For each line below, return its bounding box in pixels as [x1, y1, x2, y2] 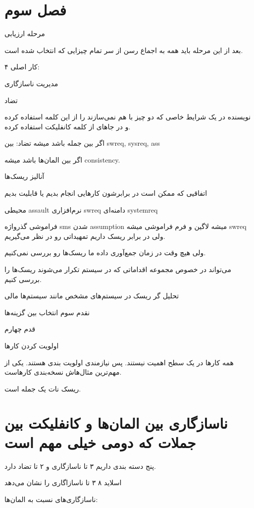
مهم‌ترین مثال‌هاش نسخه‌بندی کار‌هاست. [4, 367, 122, 377]
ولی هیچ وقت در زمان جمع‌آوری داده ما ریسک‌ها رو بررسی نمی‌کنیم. [4, 247, 206, 258]
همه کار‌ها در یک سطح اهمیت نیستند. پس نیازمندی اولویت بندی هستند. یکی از [4, 357, 234, 367]
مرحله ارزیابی [4, 28, 45, 39]
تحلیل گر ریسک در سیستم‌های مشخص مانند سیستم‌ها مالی [4, 290, 179, 301]
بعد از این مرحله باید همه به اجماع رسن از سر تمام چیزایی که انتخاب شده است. [4, 45, 243, 55]
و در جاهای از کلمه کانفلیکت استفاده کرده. [4, 121, 131, 131]
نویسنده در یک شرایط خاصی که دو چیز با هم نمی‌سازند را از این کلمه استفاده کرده [4, 112, 251, 122]
